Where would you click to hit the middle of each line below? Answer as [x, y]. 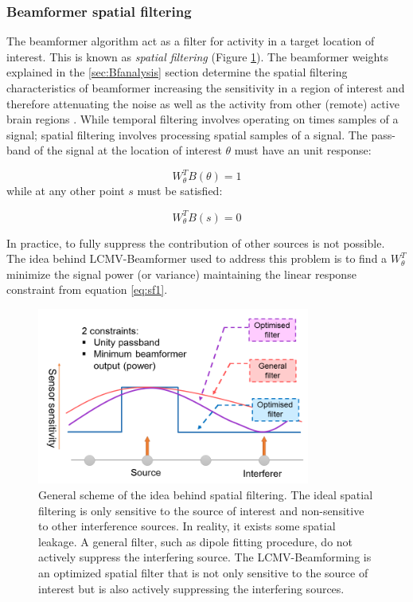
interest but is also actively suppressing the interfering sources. [191, 588]
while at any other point [66, 191]
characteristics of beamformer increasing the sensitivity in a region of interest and [206, 88]
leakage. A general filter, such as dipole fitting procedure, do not [196, 541]
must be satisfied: [180, 191]
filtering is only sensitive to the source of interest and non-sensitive [201, 510]
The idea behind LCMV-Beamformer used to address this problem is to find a [197, 258]
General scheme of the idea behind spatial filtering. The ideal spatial [206, 495]
